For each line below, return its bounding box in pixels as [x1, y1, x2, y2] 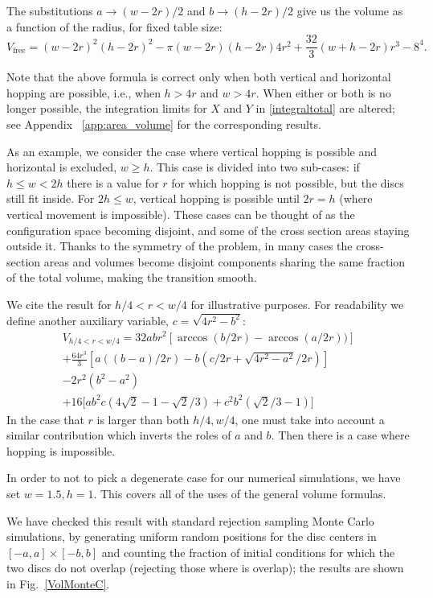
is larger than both [96, 410, 190, 427]
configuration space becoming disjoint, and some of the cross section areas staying [6, 221, 410, 238]
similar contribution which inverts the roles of [6, 427, 231, 443]
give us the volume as [296, 2, 403, 19]
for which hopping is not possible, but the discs [171, 174, 404, 191]
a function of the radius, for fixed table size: [6, 18, 223, 35]
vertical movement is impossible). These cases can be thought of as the [6, 206, 355, 222]
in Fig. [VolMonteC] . [6, 575, 110, 592]
